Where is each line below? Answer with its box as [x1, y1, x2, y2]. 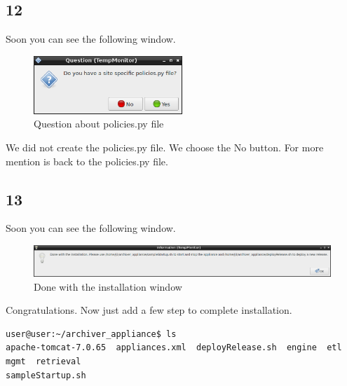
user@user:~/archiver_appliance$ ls [6, 329, 177, 339]
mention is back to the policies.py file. [6, 153, 168, 168]
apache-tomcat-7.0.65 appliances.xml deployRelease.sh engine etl [6, 343, 342, 353]
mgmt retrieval [6, 357, 81, 367]
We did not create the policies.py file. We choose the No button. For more [6, 139, 324, 154]
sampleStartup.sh [6, 370, 86, 380]
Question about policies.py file [34, 116, 164, 131]
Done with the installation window [34, 279, 182, 294]
